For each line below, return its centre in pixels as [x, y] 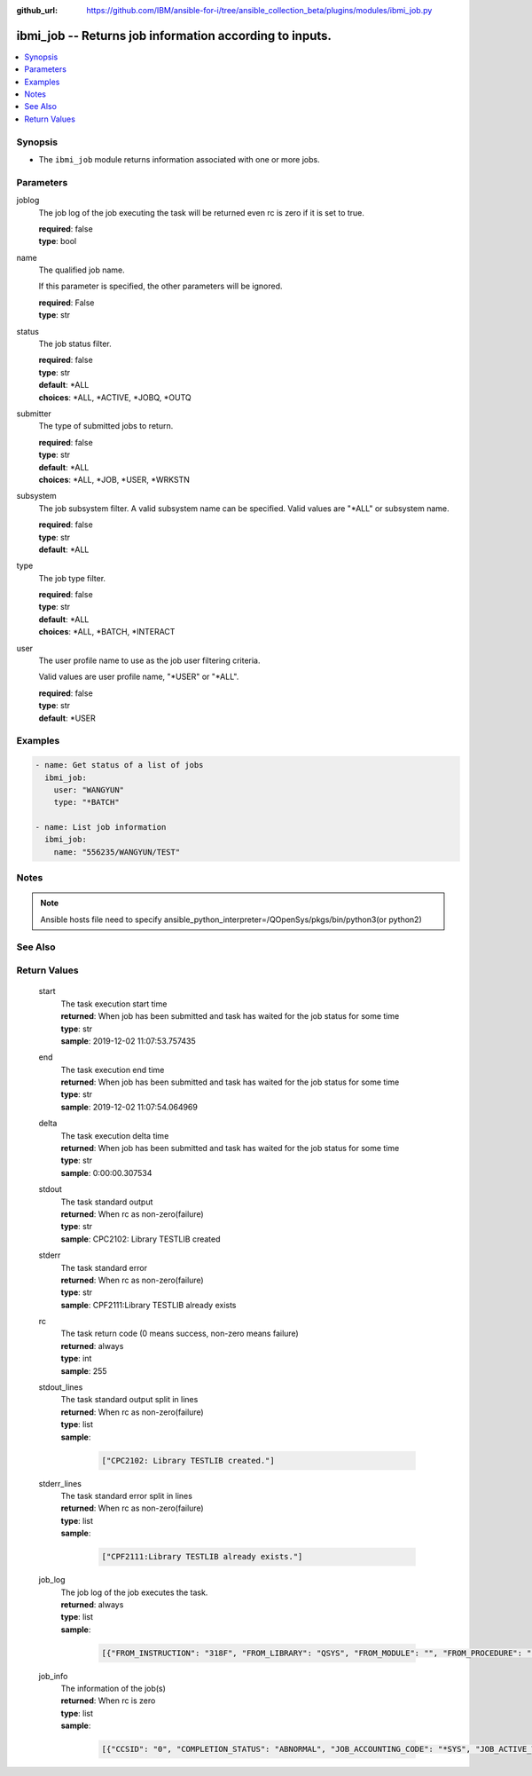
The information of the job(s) [113, 1689]
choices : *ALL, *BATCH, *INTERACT [107, 632]
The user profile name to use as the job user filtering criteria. [149, 660]
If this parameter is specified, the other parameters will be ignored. [160, 286]
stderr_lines [60, 1483]
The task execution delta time [115, 1135]
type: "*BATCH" [86, 802]
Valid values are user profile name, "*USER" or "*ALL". [139, 677]
